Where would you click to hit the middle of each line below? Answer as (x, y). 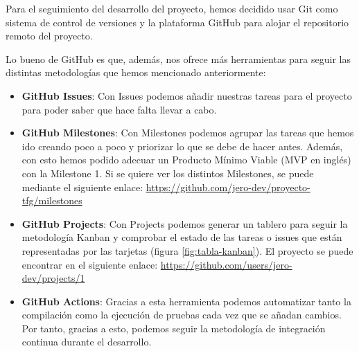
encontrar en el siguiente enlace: (90, 264)
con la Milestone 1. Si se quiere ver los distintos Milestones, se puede (168, 173)
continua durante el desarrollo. (87, 342)
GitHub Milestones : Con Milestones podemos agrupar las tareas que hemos (188, 133)
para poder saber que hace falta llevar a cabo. (119, 109)
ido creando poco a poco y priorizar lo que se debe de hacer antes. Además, (182, 146)
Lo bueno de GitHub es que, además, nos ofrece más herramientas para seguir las (178, 58)
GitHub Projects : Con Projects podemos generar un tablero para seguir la (185, 223)
